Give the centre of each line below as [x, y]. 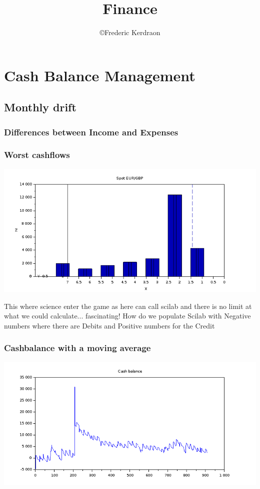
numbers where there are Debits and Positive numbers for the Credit [109, 325]
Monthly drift [40, 107]
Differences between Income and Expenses [91, 132]
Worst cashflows [37, 155]
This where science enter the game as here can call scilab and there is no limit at [128, 306]
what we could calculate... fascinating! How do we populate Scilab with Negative [127, 316]
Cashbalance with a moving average [77, 348]
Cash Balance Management [100, 75]
